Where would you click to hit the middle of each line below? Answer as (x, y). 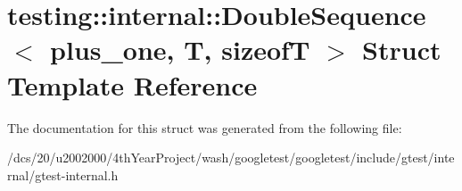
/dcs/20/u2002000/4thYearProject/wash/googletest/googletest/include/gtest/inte (231, 158)
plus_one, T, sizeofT (180, 50)
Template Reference (132, 84)
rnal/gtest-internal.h (63, 174)
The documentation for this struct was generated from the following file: (205, 127)
